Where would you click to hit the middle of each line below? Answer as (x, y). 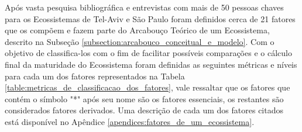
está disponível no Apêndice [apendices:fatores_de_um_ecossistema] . (130, 121)
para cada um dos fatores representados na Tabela (95, 76)
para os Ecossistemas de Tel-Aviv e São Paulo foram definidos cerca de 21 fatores (150, 18)
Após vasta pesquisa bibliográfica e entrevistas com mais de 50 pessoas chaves (144, 7)
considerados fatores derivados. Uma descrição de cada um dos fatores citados (144, 110)
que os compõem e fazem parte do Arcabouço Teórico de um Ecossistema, (137, 30)
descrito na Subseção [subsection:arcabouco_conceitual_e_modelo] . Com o (140, 41)
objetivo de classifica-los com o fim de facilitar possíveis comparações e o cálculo (148, 53)
